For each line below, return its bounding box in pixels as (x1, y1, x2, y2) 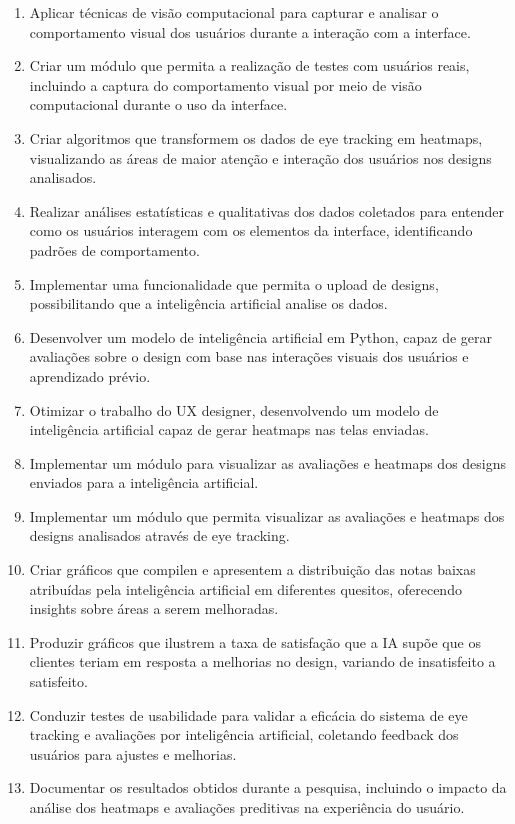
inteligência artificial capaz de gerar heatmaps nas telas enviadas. (29, 419, 429, 440)
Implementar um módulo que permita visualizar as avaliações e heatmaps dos (29, 505, 505, 526)
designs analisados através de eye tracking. (29, 525, 290, 546)
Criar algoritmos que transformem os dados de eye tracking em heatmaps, (29, 127, 483, 148)
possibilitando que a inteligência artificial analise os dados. (29, 293, 388, 314)
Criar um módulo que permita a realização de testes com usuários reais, (29, 55, 470, 76)
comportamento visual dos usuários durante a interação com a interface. (29, 21, 471, 42)
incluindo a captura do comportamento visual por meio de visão (29, 74, 422, 95)
